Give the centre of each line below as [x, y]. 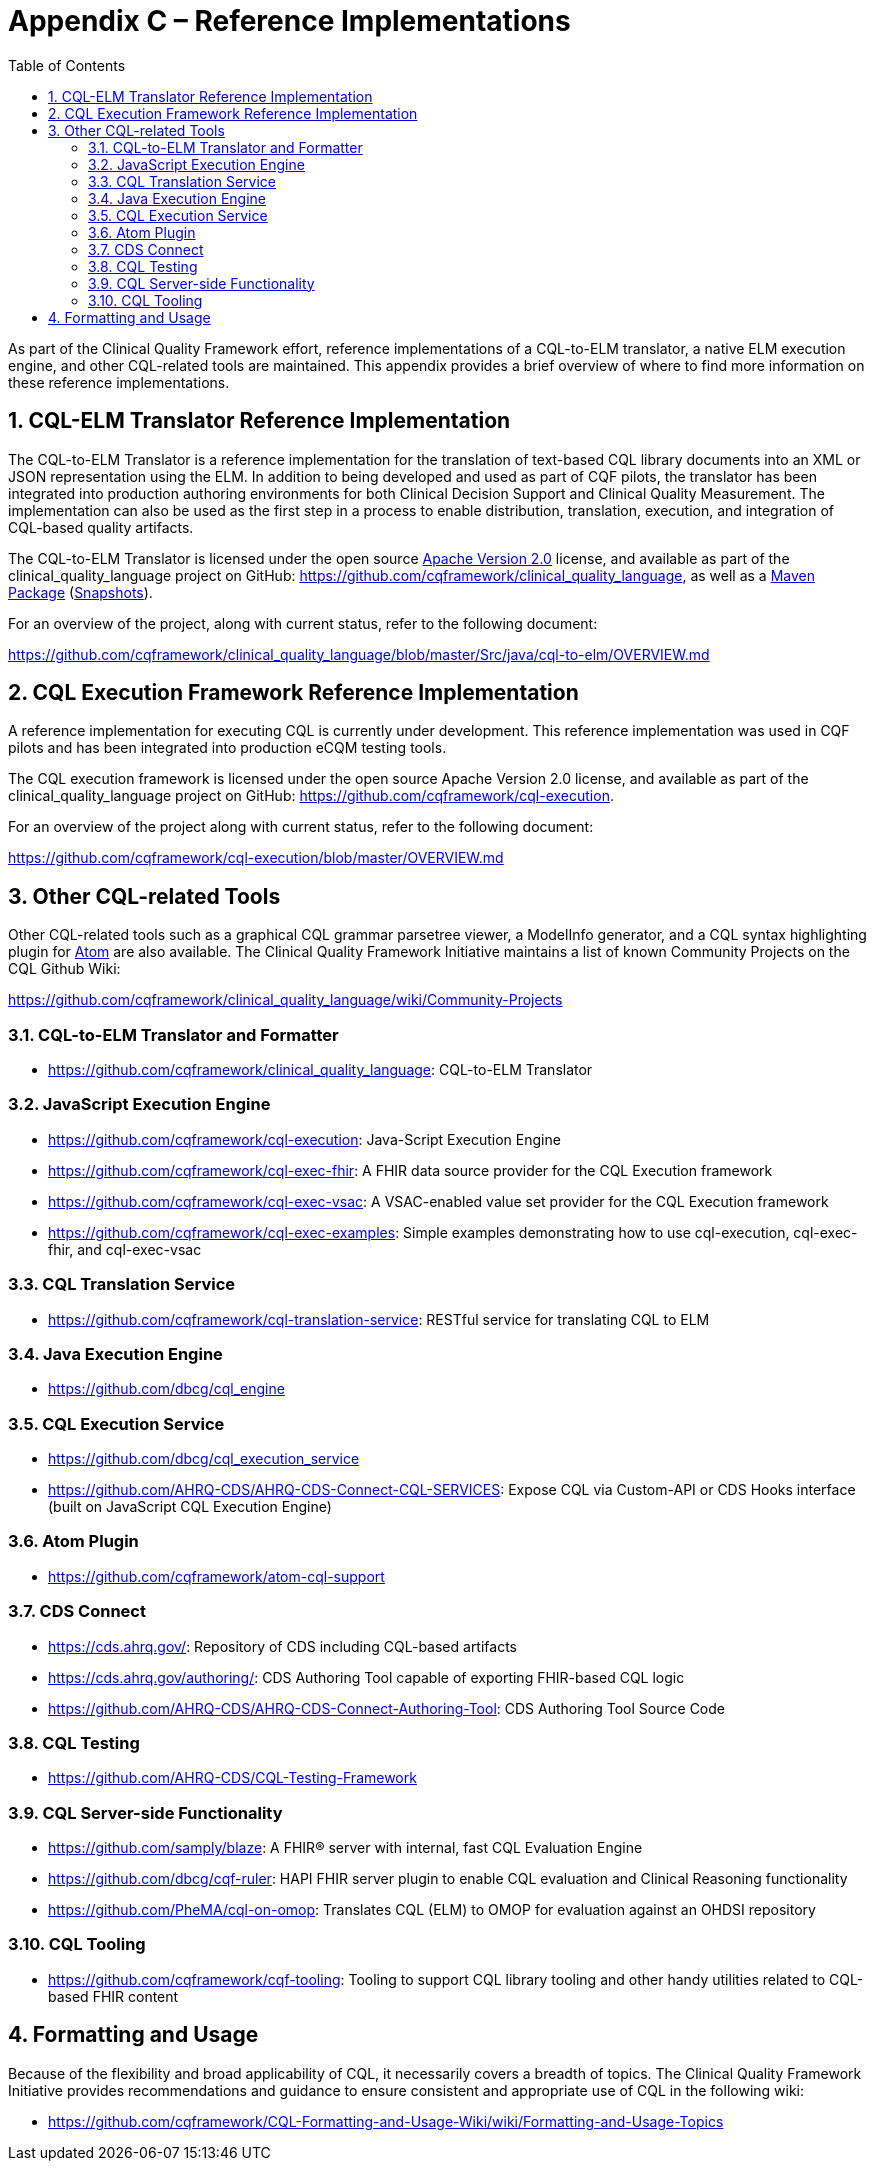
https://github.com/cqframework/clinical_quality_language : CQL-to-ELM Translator [320, 1070]
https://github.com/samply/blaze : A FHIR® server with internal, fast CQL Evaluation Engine [345, 1848]
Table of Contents [67, 65]
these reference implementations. [119, 382]
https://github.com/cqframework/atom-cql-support [216, 1576]
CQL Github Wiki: [64, 969]
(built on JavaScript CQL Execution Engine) [190, 1507]
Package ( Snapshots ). [80, 592]
